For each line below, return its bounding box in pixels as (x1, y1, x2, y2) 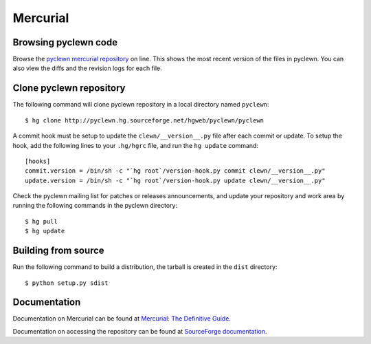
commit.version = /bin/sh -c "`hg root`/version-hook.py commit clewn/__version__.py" (25, 167, 326, 175)
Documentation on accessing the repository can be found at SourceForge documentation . (12, 327, 267, 335)
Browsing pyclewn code (12, 36, 118, 48)
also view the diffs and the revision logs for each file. (12, 64, 163, 72)
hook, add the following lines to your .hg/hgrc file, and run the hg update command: (12, 141, 259, 149)
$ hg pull (25, 217, 58, 225)
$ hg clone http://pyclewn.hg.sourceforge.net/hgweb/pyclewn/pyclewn (25, 116, 265, 124)
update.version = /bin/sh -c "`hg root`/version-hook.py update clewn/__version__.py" (25, 176, 326, 184)
